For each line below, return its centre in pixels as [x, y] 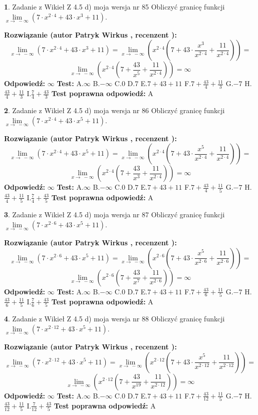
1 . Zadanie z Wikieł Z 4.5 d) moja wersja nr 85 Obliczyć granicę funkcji [114, 7]
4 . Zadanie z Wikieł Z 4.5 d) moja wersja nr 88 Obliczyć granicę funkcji [114, 319]
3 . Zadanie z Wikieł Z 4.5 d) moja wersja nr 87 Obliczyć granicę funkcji [114, 215]
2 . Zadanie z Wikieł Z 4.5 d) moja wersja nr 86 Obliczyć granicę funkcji [114, 110]
